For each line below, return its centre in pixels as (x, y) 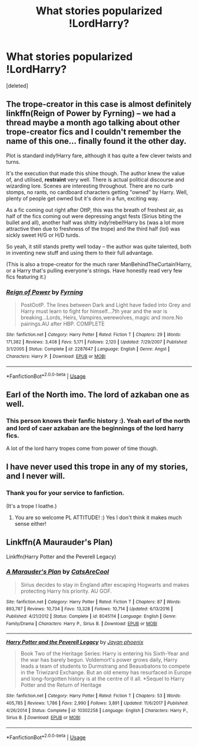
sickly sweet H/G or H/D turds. (43, 235)
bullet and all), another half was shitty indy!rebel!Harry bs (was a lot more (95, 222)
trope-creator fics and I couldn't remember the (94, 132)
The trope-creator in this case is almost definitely (99, 104)
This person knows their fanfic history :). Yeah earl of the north (98, 421)
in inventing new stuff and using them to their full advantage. (80, 253)
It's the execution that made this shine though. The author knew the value (95, 173)
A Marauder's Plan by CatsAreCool (57, 572)
